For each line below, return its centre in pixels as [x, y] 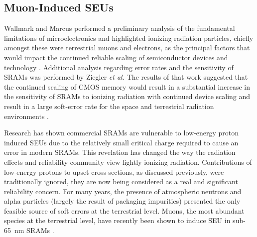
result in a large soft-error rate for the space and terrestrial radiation [109, 106]
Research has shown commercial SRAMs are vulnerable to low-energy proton [122, 133]
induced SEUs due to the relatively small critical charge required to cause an [121, 142]
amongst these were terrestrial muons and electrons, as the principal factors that [127, 48]
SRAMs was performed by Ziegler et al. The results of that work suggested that [126, 77]
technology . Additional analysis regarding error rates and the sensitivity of [119, 67]
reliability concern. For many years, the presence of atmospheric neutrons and [123, 191]
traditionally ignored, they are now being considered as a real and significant [121, 181]
